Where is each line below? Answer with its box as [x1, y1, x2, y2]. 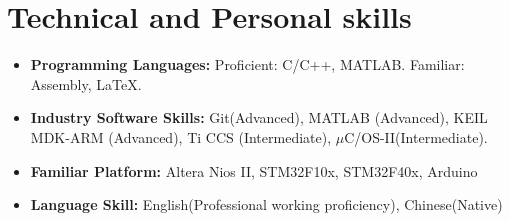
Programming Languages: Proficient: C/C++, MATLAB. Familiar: [30, 54, 465, 75]
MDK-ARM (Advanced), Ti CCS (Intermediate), [30, 126, 332, 147]
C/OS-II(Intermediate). [344, 126, 488, 147]
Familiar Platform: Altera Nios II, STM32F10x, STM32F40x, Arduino [30, 160, 478, 181]
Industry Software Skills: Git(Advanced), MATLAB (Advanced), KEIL [30, 107, 488, 128]
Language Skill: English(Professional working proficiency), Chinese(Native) [30, 194, 503, 215]
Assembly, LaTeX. [30, 73, 142, 94]
